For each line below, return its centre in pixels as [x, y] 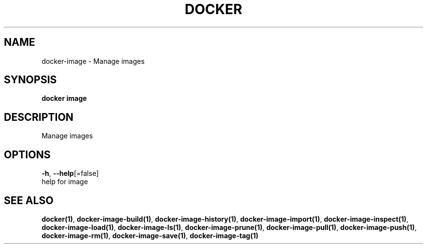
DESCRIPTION [39, 117]
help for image [65, 182]
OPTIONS [27, 154]
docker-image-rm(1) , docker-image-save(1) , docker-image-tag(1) [150, 235]
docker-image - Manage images [93, 61]
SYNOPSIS [30, 80]
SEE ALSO [29, 200]
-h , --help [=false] [70, 173]
